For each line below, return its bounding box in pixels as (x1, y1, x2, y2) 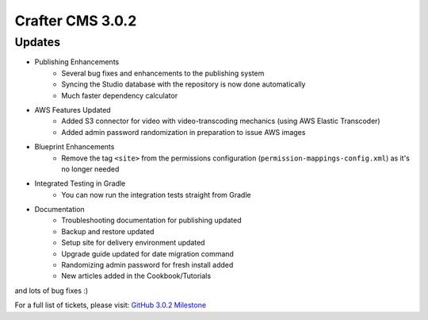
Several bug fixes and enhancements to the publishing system (61, 68, 265, 78)
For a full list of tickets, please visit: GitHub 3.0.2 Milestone (14, 300, 206, 310)
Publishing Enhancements (34, 57, 120, 67)
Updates (14, 35, 61, 49)
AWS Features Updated (34, 105, 111, 114)
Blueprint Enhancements (34, 142, 115, 152)
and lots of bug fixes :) (14, 286, 89, 295)
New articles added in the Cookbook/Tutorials (61, 271, 212, 281)
